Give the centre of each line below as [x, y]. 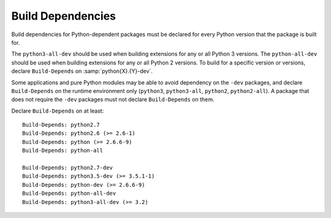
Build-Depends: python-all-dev [69, 194]
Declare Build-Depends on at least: [58, 111]
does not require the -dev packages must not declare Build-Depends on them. [113, 100]
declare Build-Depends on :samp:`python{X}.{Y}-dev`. [82, 71]
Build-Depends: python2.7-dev [68, 168]
